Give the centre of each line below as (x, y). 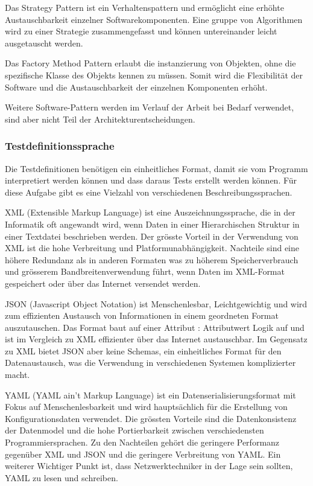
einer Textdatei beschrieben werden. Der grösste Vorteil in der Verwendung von (152, 236)
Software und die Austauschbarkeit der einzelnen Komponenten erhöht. (136, 87)
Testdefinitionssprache (60, 146)
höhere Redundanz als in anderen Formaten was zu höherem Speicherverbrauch (152, 259)
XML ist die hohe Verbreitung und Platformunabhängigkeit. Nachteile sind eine (152, 248)
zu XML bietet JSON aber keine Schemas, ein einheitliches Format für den (143, 350)
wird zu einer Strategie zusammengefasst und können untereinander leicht (141, 31)
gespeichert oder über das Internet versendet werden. (103, 283)
